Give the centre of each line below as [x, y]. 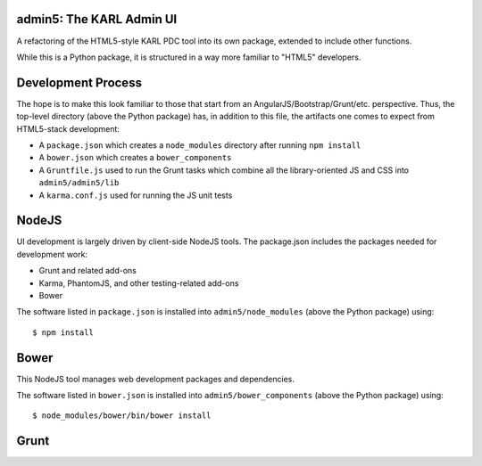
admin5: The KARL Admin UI [97, 19]
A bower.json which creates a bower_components [135, 158]
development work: [52, 254]
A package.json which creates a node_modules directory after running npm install [200, 145]
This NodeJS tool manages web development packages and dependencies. [155, 379]
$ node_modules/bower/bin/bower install [122, 416]
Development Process [79, 82]
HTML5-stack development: [68, 128]
